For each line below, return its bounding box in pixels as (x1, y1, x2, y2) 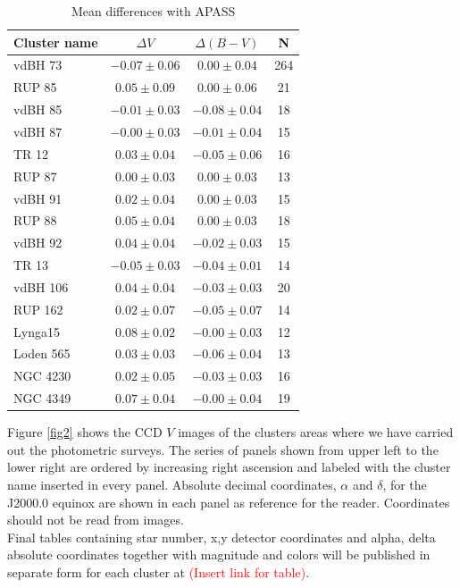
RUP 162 (13, 299, 63, 318)
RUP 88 (13, 211, 57, 230)
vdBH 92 (13, 233, 63, 252)
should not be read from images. (7, 510, 184, 529)
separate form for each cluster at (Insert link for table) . (7, 562, 310, 581)
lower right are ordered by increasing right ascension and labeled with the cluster (7, 458, 451, 476)
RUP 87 (13, 166, 57, 185)
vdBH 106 (13, 277, 69, 296)
